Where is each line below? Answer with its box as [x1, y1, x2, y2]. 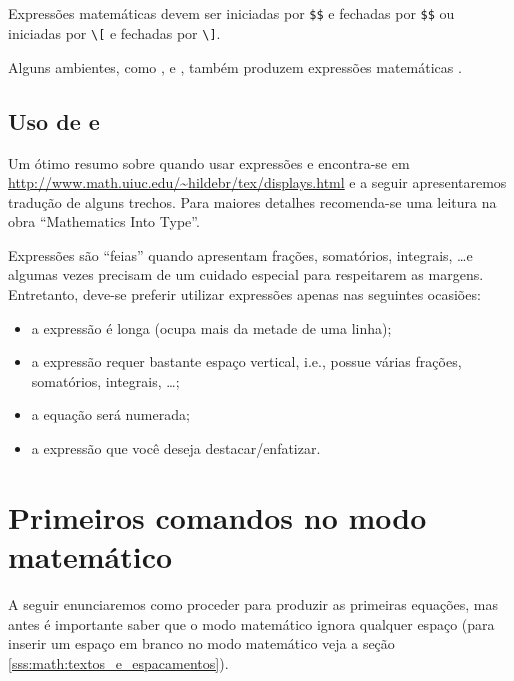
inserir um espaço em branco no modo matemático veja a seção [8, 633, 395, 654]
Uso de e [8, 105, 100, 136]
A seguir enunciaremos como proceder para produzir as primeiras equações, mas [8, 593, 498, 614]
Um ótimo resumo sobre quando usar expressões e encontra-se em [8, 152, 410, 173]
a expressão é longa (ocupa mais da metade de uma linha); [31, 317, 392, 338]
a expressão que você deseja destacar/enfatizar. [31, 438, 321, 459]
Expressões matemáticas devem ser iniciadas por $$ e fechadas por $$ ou [8, 3, 455, 24]
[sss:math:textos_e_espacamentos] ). [8, 652, 229, 673]
